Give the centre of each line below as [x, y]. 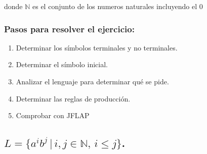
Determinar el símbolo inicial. [62, 64]
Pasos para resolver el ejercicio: [69, 29]
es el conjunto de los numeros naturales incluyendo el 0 [118, 6]
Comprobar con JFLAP [53, 115]
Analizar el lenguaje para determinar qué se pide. [92, 81]
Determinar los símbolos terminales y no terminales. [97, 47]
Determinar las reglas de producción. [73, 98]
